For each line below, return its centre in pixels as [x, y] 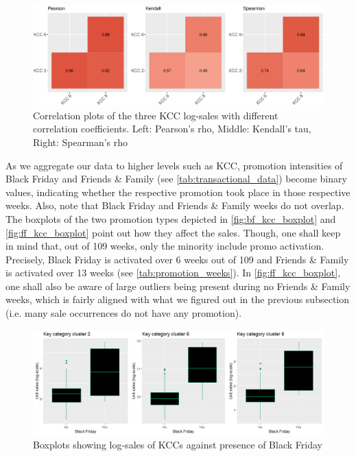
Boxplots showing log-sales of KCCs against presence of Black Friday [178, 445]
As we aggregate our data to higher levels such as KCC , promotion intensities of [174, 165]
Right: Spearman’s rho [81, 142]
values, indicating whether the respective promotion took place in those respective [178, 192]
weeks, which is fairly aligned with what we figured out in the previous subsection [178, 299]
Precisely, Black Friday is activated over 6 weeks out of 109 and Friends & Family [177, 259]
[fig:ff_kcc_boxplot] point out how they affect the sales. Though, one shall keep [173, 232]
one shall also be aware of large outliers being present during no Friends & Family [178, 286]
